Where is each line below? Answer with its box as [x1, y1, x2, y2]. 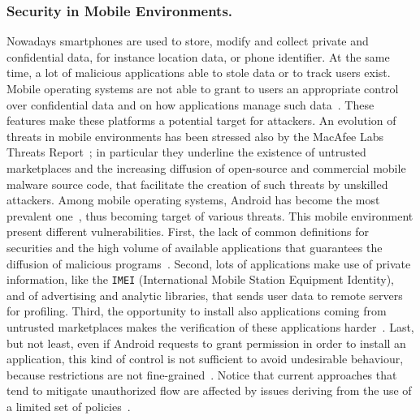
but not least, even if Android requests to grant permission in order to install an [6, 334, 406, 351]
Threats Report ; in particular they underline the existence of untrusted [6, 144, 366, 161]
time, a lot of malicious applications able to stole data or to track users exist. [6, 64, 391, 81]
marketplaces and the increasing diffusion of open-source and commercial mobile [6, 159, 406, 176]
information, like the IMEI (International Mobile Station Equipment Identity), [6, 271, 394, 288]
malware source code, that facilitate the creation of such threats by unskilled [6, 175, 388, 192]
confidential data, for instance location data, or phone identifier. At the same [6, 48, 390, 65]
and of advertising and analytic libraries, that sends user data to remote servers [6, 286, 403, 303]
